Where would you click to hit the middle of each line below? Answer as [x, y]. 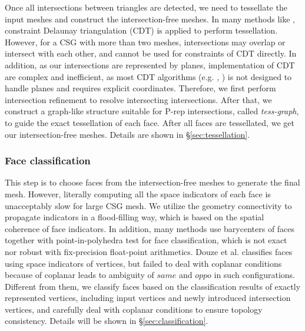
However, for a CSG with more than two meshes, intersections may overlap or [145, 42]
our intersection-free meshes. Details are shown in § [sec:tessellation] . [127, 134]
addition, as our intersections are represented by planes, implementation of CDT [150, 64]
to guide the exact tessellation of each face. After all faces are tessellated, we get [150, 122]
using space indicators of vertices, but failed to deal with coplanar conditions [143, 263]
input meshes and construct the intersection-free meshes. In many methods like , [150, 19]
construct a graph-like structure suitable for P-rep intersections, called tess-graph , [152, 111]
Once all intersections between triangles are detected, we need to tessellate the [146, 7]
